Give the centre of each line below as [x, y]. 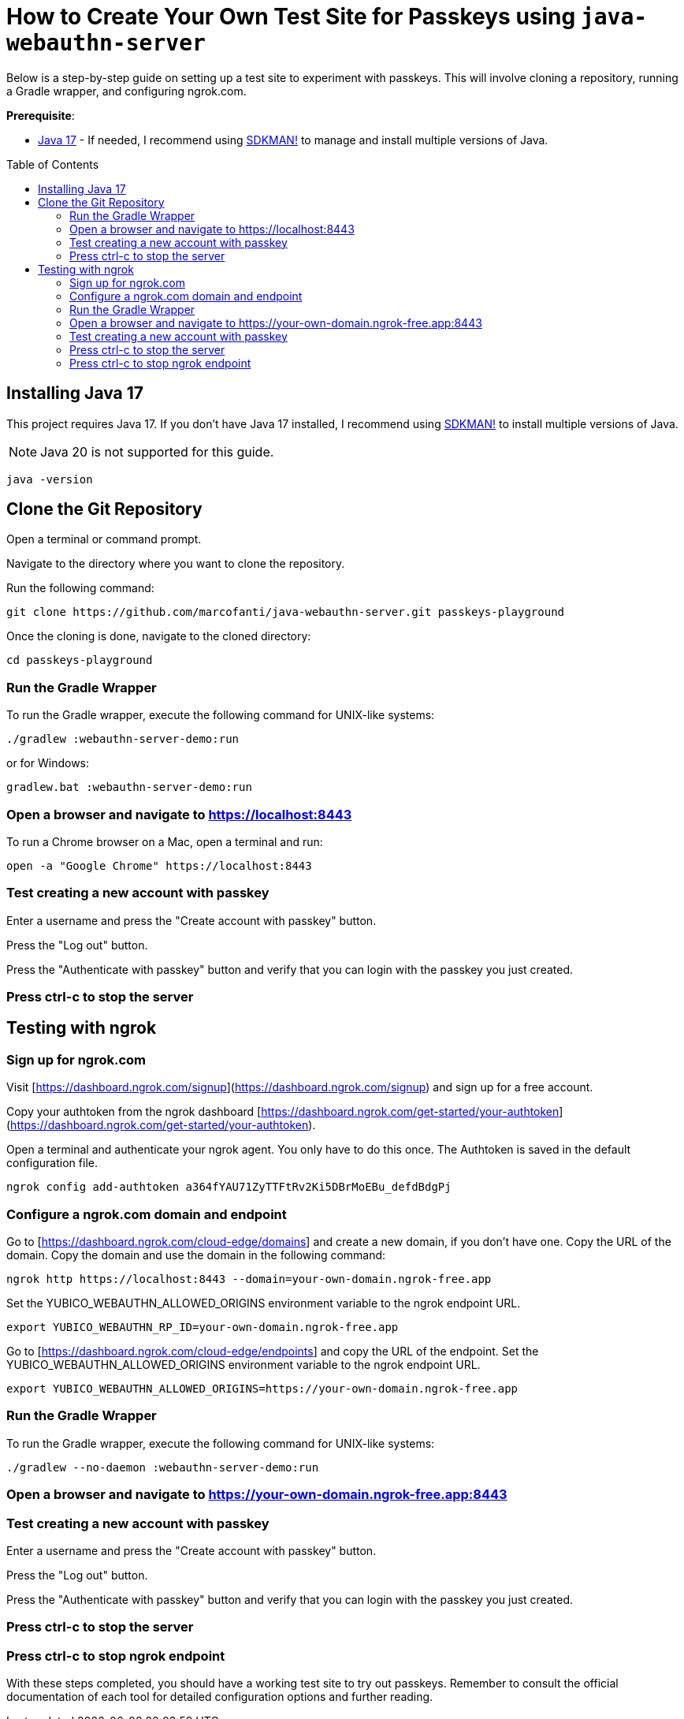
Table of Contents [53, 164]
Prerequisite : [41, 115]
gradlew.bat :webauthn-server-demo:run [129, 787]
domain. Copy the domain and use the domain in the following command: [196, 1255]
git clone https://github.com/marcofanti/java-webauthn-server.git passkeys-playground [286, 612]
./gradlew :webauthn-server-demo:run [123, 739]
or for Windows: [48, 763]
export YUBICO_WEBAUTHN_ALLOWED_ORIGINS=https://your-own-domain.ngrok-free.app [262, 1389]
